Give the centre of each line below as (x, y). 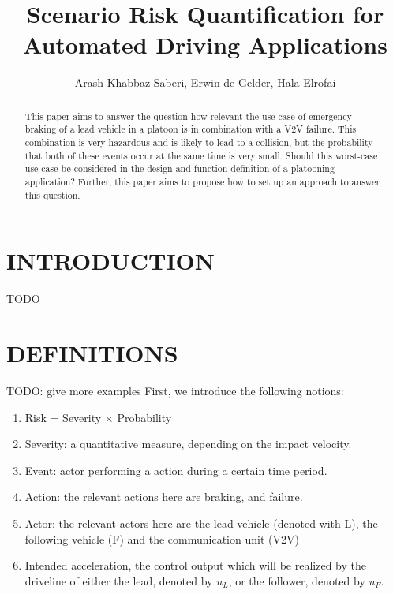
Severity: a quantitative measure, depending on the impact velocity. (188, 444)
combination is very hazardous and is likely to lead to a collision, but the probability (199, 142)
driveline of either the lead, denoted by (119, 580)
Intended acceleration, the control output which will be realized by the (195, 565)
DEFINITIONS (92, 353)
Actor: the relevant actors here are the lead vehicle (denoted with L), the (201, 523)
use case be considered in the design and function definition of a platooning (180, 168)
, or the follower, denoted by (297, 580)
